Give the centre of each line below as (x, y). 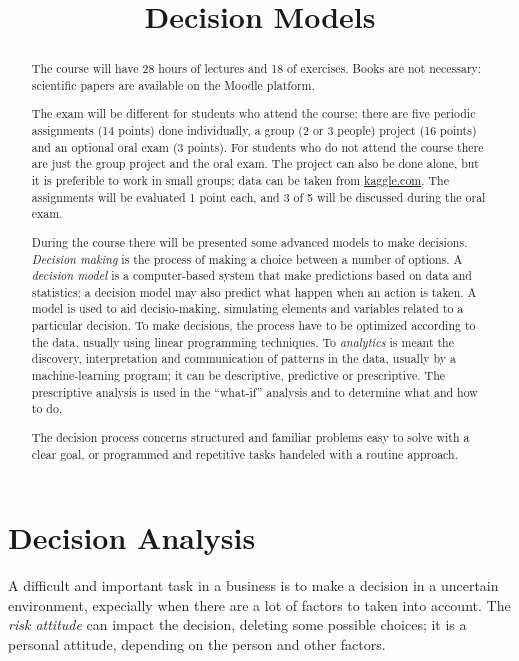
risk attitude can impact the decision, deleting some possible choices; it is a (237, 624)
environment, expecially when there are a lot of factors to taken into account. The (259, 604)
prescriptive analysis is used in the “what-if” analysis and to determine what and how (254, 391)
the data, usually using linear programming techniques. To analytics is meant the (242, 341)
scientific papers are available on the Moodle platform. (173, 84)
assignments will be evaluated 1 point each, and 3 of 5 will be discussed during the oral (258, 196)
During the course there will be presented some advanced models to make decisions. (249, 241)
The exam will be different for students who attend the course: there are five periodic (253, 113)
